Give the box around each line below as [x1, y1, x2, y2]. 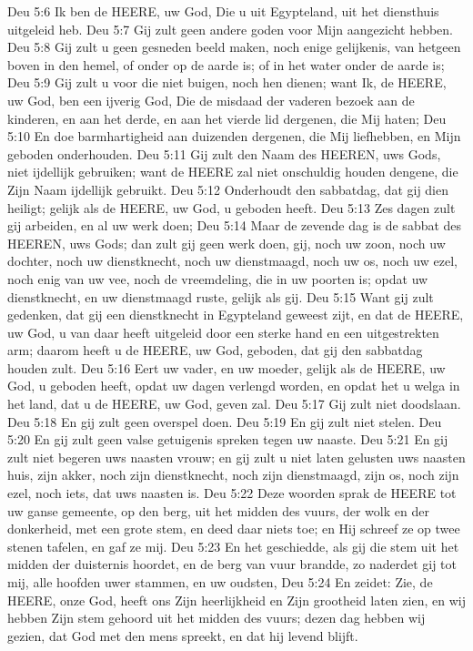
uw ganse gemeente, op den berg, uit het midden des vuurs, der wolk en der [7, 501, 429, 520]
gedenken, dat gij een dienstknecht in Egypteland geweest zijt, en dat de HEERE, [7, 305, 464, 324]
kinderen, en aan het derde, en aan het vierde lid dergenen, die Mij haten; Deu [7, 108, 447, 127]
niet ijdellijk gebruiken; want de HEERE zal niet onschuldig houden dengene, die [7, 162, 458, 181]
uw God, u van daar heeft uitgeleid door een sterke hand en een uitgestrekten [7, 322, 439, 341]
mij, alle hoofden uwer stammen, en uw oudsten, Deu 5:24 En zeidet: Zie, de [7, 573, 433, 591]
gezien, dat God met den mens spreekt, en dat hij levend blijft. [7, 626, 358, 645]
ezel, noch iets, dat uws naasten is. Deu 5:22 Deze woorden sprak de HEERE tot [7, 483, 457, 503]
